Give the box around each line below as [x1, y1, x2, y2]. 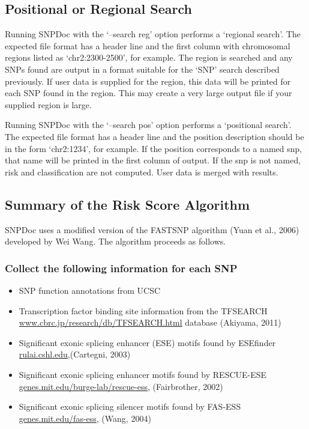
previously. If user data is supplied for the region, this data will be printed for [5, 75, 291, 87]
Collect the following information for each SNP [5, 260, 238, 275]
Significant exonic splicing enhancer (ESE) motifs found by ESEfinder [19, 336, 276, 348]
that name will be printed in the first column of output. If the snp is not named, [5, 154, 301, 166]
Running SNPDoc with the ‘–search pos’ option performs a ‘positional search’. [5, 118, 292, 131]
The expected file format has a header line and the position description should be [5, 130, 304, 142]
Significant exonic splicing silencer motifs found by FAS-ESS [19, 400, 241, 413]
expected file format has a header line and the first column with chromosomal [5, 39, 290, 52]
